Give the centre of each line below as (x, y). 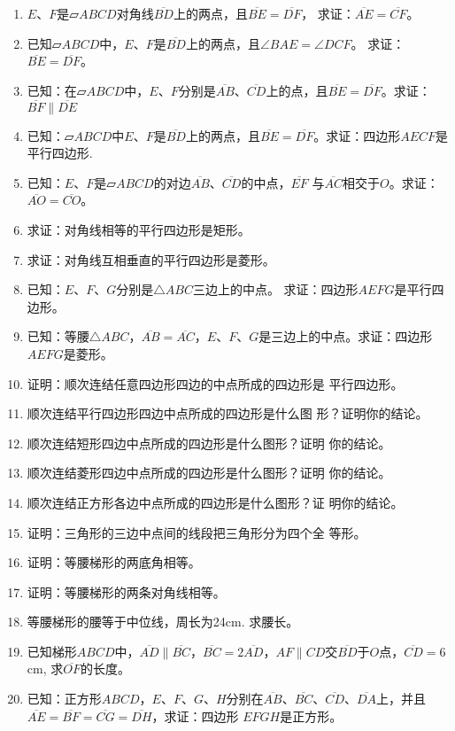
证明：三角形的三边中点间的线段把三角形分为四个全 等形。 (197, 532)
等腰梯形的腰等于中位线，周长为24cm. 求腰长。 (163, 622)
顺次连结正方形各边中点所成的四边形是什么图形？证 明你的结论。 (215, 502)
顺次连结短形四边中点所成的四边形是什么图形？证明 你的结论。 (209, 443)
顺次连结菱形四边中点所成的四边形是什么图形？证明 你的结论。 (209, 473)
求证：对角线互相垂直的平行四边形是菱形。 (151, 259)
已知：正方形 (64, 699)
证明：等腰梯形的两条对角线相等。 (126, 591)
